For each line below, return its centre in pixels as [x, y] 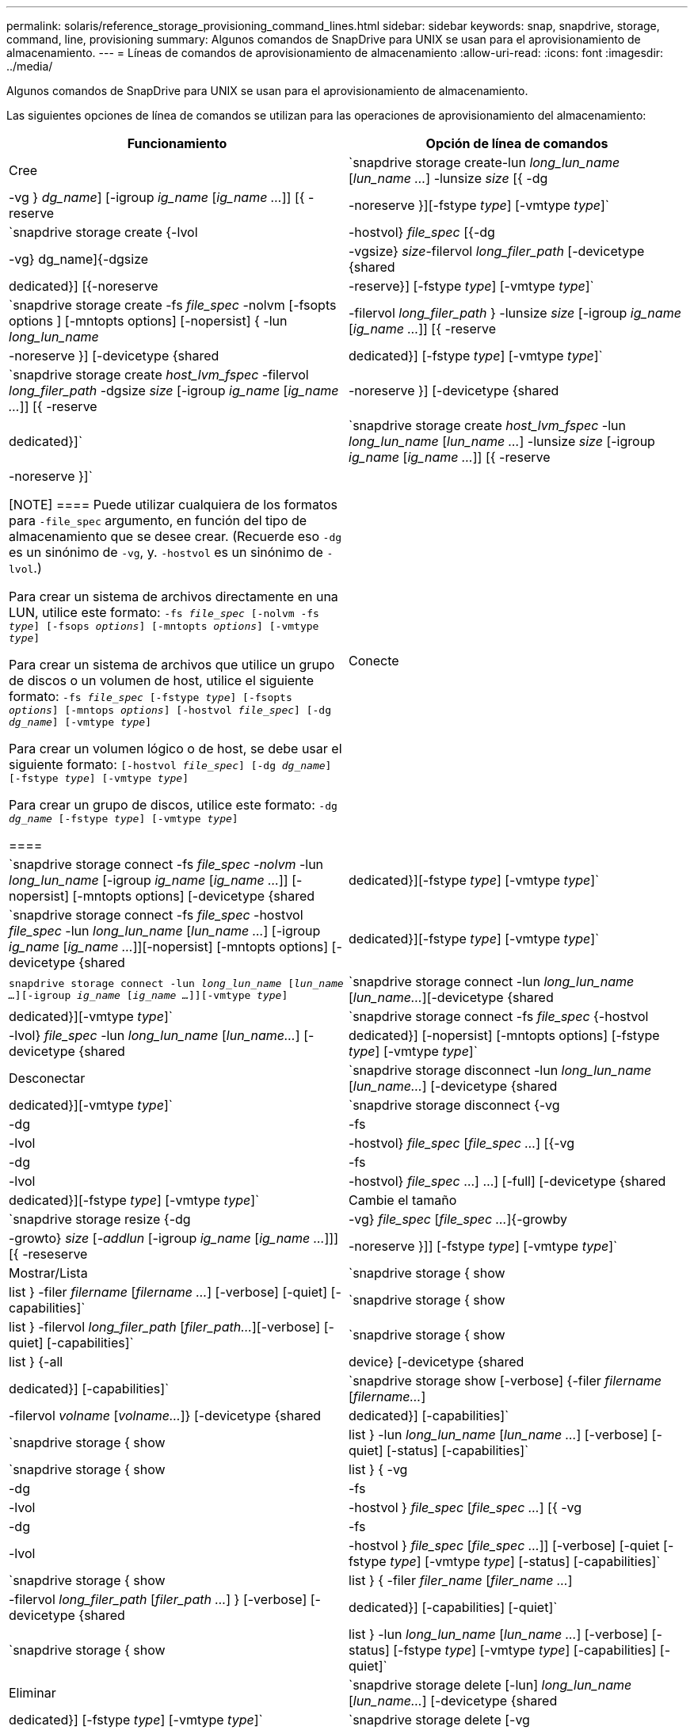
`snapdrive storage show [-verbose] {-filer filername [505, 1381]
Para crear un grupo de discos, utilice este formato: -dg [173, 805]
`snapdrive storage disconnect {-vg [454, 1105]
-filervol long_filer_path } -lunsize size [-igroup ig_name [515, 313]
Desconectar [47, 1078]
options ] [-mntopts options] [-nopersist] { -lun [148, 321]
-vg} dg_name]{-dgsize [79, 259]
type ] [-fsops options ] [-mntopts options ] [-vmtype [164, 626]
